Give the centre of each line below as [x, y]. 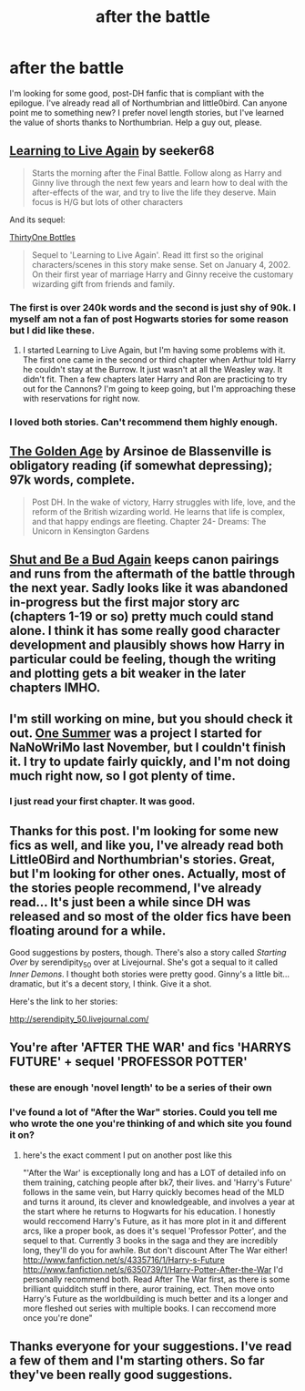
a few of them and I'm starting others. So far [137, 1360]
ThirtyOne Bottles [42, 237]
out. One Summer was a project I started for [136, 733]
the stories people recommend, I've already [136, 888]
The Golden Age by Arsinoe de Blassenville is [141, 451]
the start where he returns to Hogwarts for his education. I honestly [149, 1211]
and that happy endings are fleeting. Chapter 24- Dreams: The [149, 521]
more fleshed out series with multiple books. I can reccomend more [149, 1308]
